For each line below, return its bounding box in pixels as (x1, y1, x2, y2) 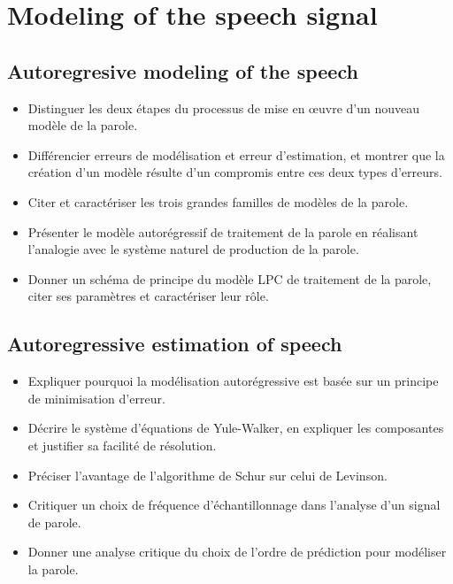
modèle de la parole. (27, 116, 138, 134)
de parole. (27, 512, 81, 531)
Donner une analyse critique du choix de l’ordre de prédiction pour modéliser (27, 542, 447, 561)
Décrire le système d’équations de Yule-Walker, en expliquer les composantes (27, 419, 444, 437)
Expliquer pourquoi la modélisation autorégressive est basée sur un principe (27, 372, 439, 390)
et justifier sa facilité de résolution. (27, 435, 217, 454)
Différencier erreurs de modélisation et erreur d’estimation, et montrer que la (27, 145, 445, 164)
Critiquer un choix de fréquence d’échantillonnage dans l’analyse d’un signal (27, 496, 441, 514)
